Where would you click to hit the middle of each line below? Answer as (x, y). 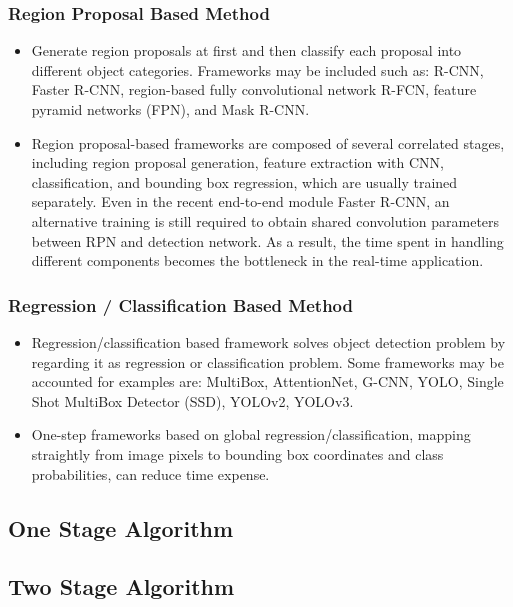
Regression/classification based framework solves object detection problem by (268, 341)
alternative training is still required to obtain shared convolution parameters (265, 220)
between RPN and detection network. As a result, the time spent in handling (267, 240)
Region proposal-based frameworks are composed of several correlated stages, (268, 142)
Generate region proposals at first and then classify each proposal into (246, 50)
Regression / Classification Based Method (180, 304)
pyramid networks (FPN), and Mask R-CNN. (170, 109)
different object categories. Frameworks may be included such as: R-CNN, (257, 69)
